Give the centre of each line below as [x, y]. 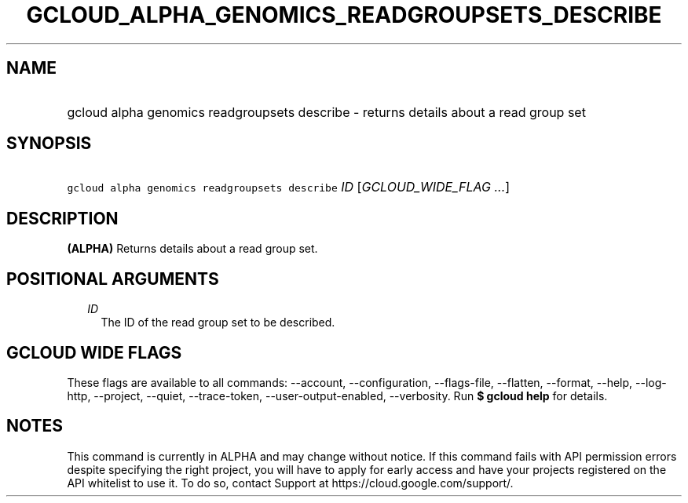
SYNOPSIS [49, 144]
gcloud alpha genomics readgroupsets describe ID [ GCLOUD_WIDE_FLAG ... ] [289, 187]
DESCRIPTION [62, 218]
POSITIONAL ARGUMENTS [113, 279]
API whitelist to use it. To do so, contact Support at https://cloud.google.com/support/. [290, 483]
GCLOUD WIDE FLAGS [94, 352]
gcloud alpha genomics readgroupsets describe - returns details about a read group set [326, 112]
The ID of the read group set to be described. [218, 323]
